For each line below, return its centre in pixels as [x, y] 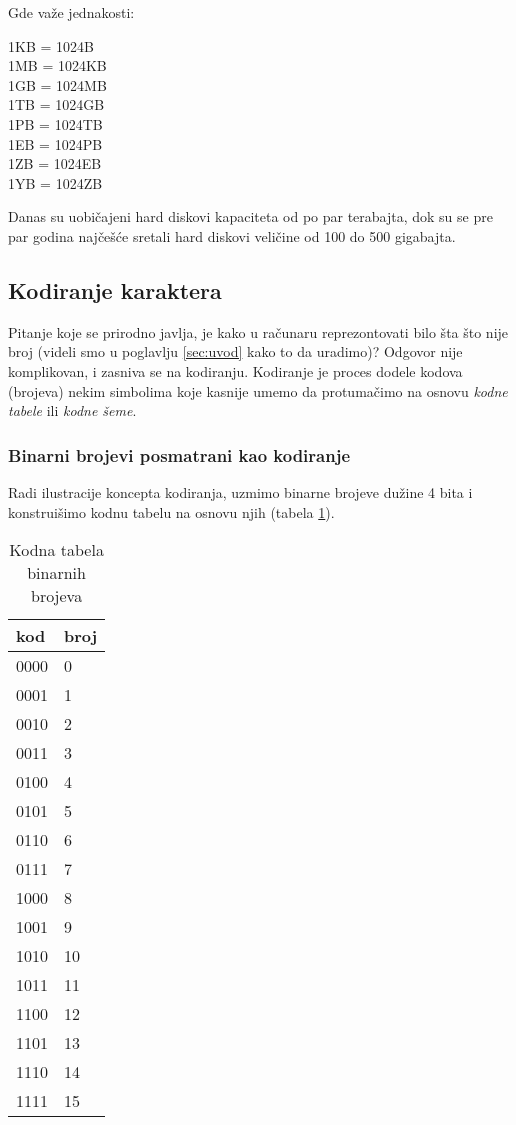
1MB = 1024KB [57, 65]
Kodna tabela [56, 550]
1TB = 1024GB [56, 104]
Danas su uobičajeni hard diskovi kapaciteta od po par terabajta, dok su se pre [250, 216]
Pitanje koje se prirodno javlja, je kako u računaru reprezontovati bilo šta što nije [258, 331]
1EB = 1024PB [55, 143]
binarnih [56, 573]
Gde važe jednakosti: [71, 12]
